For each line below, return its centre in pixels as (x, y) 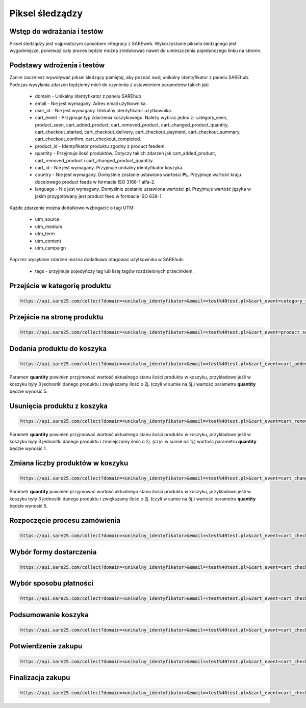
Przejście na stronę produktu (56, 317)
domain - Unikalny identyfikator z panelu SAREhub (88, 96)
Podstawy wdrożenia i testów (57, 66)
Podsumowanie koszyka (49, 615)
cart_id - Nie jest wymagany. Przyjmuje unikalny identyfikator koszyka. (109, 168)
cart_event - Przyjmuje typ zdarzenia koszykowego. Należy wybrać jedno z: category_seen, (131, 118)
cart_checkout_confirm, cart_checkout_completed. (88, 139)
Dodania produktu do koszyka (58, 349)
